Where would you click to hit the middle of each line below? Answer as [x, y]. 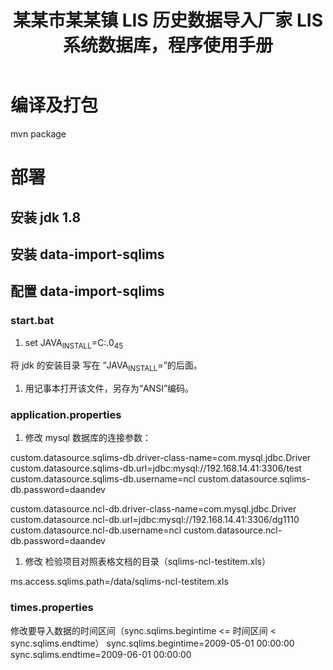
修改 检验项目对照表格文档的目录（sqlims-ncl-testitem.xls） [147, 562]
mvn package [38, 133]
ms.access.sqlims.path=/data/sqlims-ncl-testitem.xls [119, 582]
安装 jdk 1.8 [46, 217]
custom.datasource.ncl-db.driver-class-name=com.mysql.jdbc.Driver [153, 509]
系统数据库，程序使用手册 [167, 45]
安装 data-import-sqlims [87, 254]
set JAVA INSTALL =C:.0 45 [74, 343]
